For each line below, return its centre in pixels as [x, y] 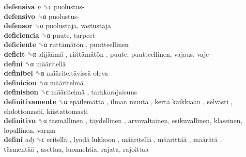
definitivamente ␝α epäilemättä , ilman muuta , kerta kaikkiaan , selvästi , [118, 101]
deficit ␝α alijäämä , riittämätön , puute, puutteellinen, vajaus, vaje [107, 54]
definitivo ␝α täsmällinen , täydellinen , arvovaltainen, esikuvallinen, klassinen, [123, 120]
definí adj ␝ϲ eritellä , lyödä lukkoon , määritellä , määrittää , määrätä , [113, 139]
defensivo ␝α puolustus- [42, 16]
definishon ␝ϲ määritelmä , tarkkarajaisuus [70, 92]
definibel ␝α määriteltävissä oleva [56, 73]
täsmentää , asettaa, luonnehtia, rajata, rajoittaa [76, 149]
